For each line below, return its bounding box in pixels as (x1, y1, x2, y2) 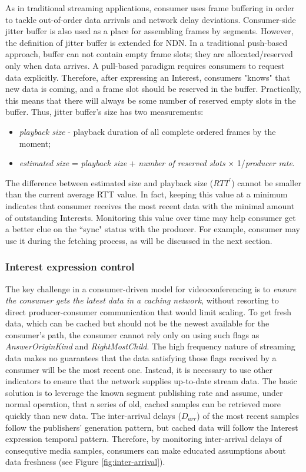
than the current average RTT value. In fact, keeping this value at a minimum (5, 188, 288, 200)
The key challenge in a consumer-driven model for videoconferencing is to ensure (5, 282, 297, 295)
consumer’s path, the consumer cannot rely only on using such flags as (5, 328, 260, 341)
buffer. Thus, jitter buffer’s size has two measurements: (5, 105, 204, 118)
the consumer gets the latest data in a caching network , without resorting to (5, 294, 279, 306)
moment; (19, 137, 51, 149)
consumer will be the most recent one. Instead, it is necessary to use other (5, 363, 273, 375)
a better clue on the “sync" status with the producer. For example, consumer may (5, 223, 300, 235)
